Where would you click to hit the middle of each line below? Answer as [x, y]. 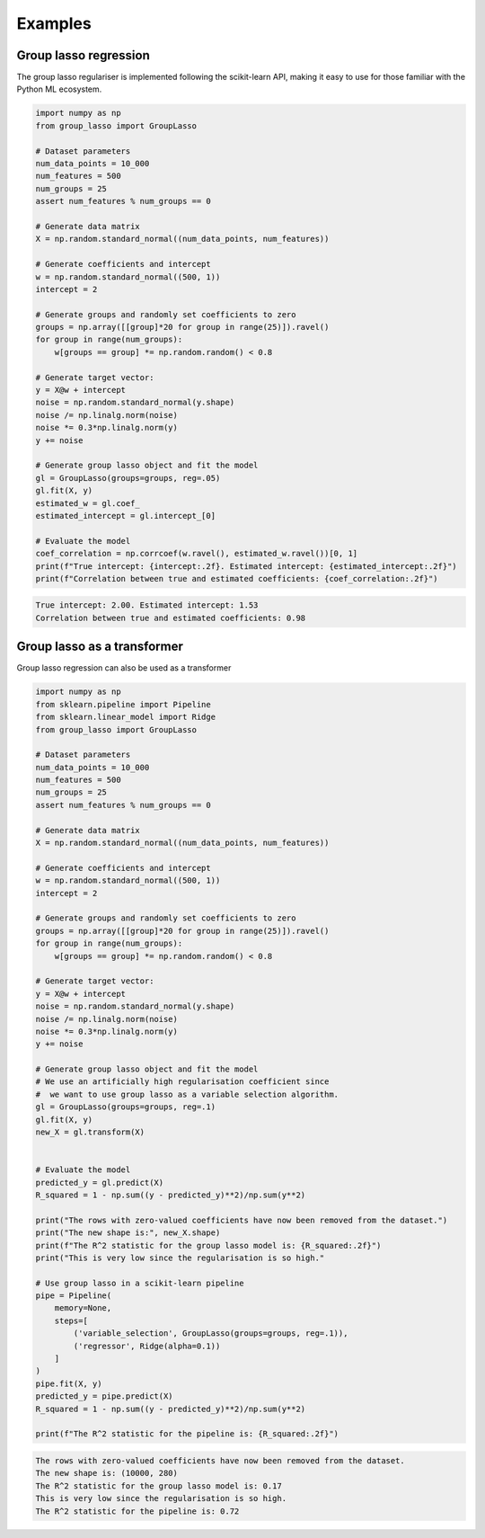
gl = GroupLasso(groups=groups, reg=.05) [128, 478]
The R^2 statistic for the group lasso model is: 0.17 [159, 1486]
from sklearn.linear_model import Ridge [125, 717]
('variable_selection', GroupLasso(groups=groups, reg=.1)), [211, 1334]
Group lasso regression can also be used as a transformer [124, 668]
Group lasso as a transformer [100, 647]
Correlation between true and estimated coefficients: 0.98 [171, 618]
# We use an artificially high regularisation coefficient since [182, 1082]
